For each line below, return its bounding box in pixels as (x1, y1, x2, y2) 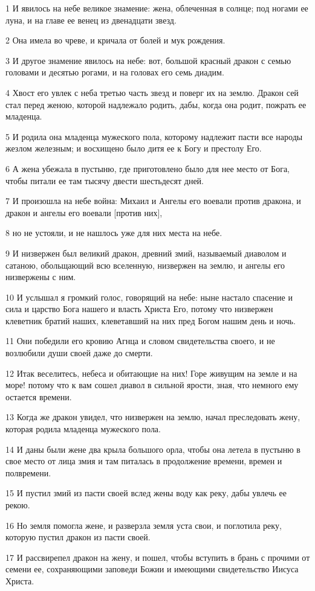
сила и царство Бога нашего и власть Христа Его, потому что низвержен (5, 302, 273, 315)
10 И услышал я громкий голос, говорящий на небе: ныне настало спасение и (5, 290, 293, 303)
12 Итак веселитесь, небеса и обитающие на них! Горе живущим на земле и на (5, 366, 297, 379)
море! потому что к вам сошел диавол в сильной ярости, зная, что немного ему (5, 379, 299, 391)
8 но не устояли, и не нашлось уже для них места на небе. (5, 226, 222, 239)
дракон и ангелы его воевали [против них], (5, 206, 163, 219)
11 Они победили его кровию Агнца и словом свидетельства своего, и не (5, 334, 275, 347)
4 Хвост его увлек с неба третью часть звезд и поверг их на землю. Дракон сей (5, 86, 299, 98)
